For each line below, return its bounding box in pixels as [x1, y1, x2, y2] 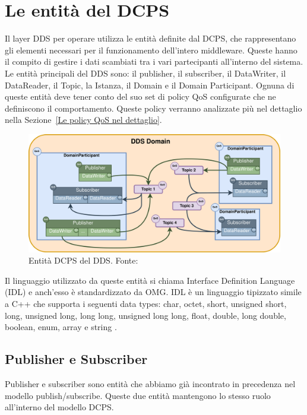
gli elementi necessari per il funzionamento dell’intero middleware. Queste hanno [5, 43, 297, 56]
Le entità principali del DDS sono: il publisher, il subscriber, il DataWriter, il [5, 66, 286, 79]
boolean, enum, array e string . [5, 321, 117, 333]
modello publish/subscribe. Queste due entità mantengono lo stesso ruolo [5, 389, 271, 401]
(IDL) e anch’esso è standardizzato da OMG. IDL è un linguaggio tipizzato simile [5, 286, 302, 298]
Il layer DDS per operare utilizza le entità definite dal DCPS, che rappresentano [5, 32, 296, 45]
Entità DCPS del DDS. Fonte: [29, 254, 138, 267]
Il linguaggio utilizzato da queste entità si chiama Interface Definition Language [5, 274, 295, 286]
